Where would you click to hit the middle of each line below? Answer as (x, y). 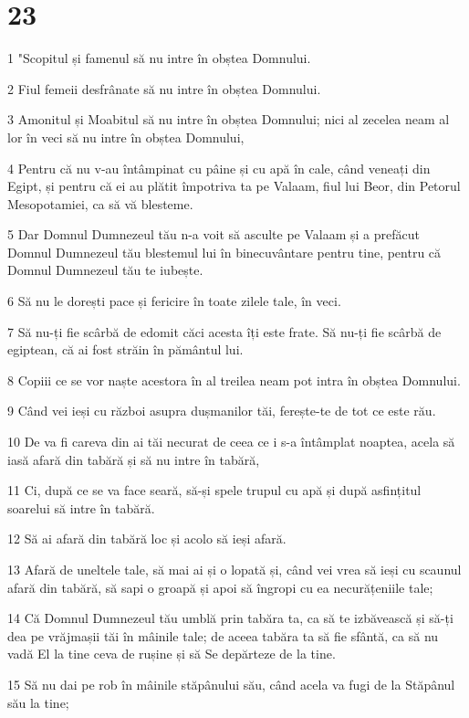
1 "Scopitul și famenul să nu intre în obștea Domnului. (159, 58)
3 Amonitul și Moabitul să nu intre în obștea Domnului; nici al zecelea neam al (229, 119)
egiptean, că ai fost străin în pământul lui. (125, 349)
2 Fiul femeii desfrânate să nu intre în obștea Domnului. (164, 88)
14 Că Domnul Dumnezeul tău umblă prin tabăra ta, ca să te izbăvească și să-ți (230, 618)
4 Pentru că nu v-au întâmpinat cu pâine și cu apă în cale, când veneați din (219, 168)
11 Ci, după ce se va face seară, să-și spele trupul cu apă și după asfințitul (214, 490)
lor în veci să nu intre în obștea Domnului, (126, 137)
